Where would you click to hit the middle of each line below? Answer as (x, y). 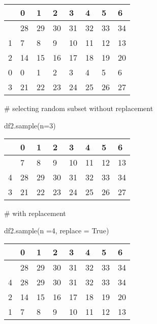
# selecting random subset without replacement (79, 108)
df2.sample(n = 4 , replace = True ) (57, 230)
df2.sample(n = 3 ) (30, 125)
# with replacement (35, 213)
